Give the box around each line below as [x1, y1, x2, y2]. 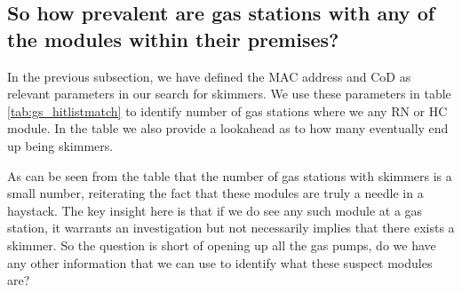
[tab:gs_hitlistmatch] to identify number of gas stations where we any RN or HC [7, 101, 448, 120]
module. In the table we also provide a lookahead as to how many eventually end [7, 119, 449, 138]
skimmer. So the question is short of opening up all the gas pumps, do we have [7, 235, 436, 254]
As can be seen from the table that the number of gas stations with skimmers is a [7, 166, 452, 185]
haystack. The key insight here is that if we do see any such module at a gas [7, 201, 423, 219]
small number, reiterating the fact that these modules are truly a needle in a [7, 184, 424, 202]
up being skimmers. [7, 136, 114, 154]
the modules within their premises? [7, 25, 339, 52]
